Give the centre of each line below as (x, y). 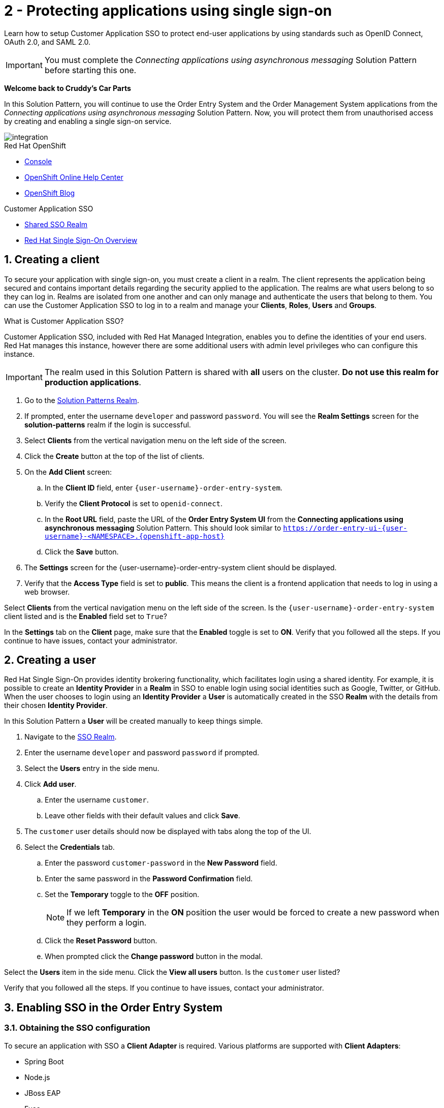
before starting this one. (90, 70)
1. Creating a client (52, 260)
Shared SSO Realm (56, 224)
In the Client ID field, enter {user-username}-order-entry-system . (164, 487)
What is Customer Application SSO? (64, 321)
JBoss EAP (43, 1093)
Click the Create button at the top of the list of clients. (115, 456)
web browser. (47, 592)
